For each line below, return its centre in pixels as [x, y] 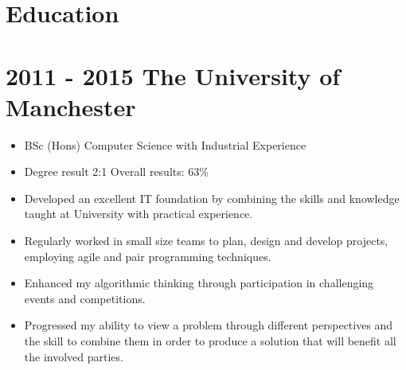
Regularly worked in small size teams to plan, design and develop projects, [206, 241]
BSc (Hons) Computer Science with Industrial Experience [165, 144]
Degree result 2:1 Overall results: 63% [116, 171]
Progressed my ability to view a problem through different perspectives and [209, 325]
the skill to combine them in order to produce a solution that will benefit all [210, 341]
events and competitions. [85, 298]
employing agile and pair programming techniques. [148, 256]
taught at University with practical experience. [139, 214]
